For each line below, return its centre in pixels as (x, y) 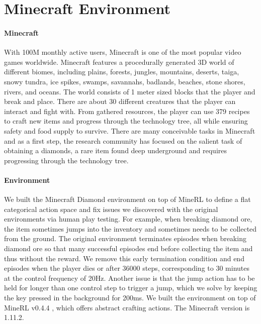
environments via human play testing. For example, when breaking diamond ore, (128, 219)
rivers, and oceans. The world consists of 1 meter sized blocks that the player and (130, 91)
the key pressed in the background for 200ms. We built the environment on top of (130, 298)
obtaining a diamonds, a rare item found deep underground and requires (116, 150)
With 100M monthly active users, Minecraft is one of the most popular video (123, 52)
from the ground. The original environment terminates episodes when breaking (125, 238)
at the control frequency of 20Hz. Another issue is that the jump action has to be (129, 278)
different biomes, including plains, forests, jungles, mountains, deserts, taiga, (122, 72)
